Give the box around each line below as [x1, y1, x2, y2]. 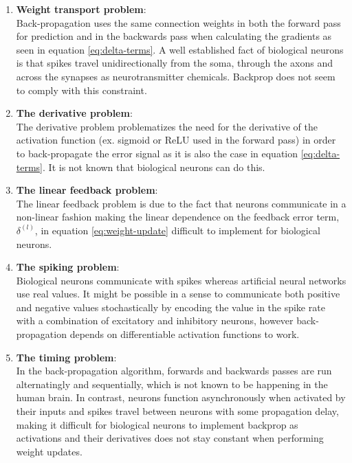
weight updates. [16, 444, 82, 458]
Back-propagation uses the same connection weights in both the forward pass [16, 15, 341, 30]
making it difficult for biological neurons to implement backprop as [16, 417, 298, 431]
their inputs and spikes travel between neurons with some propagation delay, [16, 404, 339, 418]
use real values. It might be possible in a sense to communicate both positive [16, 286, 340, 301]
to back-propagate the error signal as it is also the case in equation [16, 146, 298, 160]
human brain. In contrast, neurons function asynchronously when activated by [16, 390, 346, 405]
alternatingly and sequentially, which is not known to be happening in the [16, 376, 328, 391]
